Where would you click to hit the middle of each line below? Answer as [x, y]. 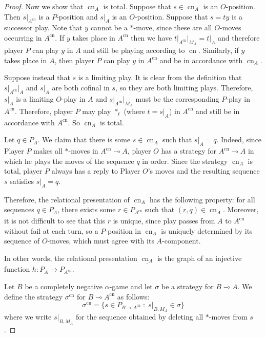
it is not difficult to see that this [55, 220]
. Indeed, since [239, 139]
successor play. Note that [43, 27]
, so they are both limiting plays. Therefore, [184, 87]
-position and [77, 16]
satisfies [22, 181]
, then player [74, 60]
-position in [123, 230]
